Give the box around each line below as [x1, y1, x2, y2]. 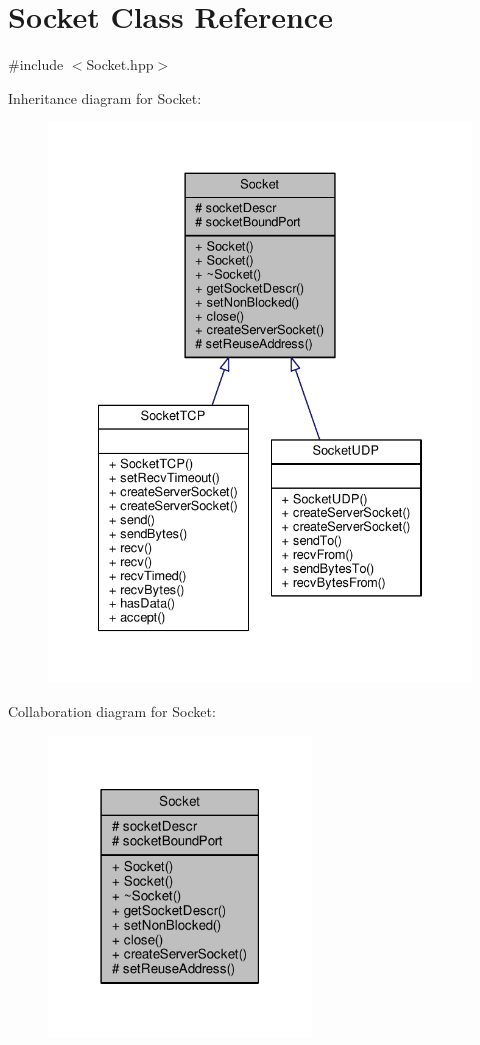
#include [8, 54, 64, 75]
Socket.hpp [86, 54, 154, 75]
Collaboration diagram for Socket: [8, 700, 216, 721]
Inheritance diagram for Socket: [8, 87, 202, 108]
